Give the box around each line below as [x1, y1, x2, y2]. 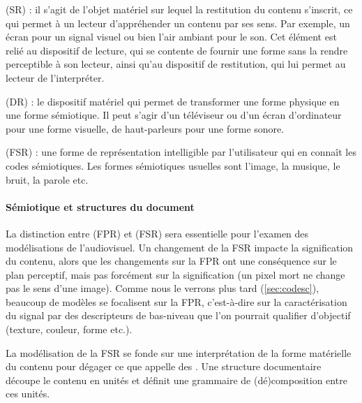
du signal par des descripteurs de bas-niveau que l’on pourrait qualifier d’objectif [6, 308, 351, 323]
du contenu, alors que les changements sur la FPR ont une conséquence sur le [6, 254, 337, 268]
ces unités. [6, 386, 50, 401]
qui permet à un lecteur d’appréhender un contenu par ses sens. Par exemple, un [6, 15, 350, 30]
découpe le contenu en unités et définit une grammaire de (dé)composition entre [6, 372, 347, 387]
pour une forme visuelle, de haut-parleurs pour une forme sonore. [6, 121, 285, 135]
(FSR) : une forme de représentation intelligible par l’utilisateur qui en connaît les [6, 145, 356, 159]
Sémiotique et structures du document [6, 199, 195, 214]
